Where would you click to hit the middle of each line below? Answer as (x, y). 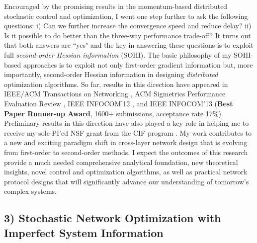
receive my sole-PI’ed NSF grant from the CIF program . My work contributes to (128, 132)
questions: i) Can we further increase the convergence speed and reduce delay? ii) (128, 26)
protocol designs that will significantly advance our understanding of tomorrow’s (127, 181)
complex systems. (30, 191)
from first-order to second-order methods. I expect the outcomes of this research (126, 152)
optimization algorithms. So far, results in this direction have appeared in (116, 84)
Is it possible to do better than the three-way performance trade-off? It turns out (128, 35)
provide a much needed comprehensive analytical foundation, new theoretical (121, 162)
